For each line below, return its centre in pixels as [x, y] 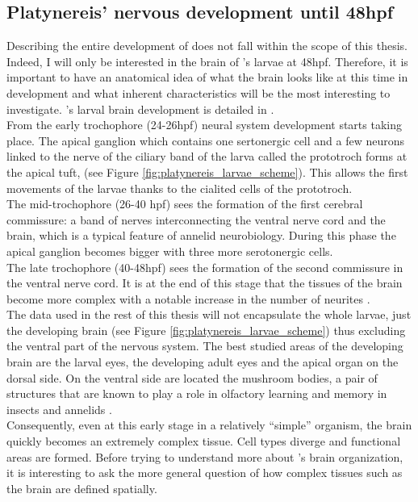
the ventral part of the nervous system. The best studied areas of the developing [205, 346]
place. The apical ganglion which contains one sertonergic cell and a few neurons [206, 140]
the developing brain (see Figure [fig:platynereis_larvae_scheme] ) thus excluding [206, 330]
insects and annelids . [59, 409]
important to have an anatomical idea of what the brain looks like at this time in [207, 77]
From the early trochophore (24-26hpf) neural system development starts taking [204, 125]
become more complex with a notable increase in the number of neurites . [188, 298]
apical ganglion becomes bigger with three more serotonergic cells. [170, 251]
